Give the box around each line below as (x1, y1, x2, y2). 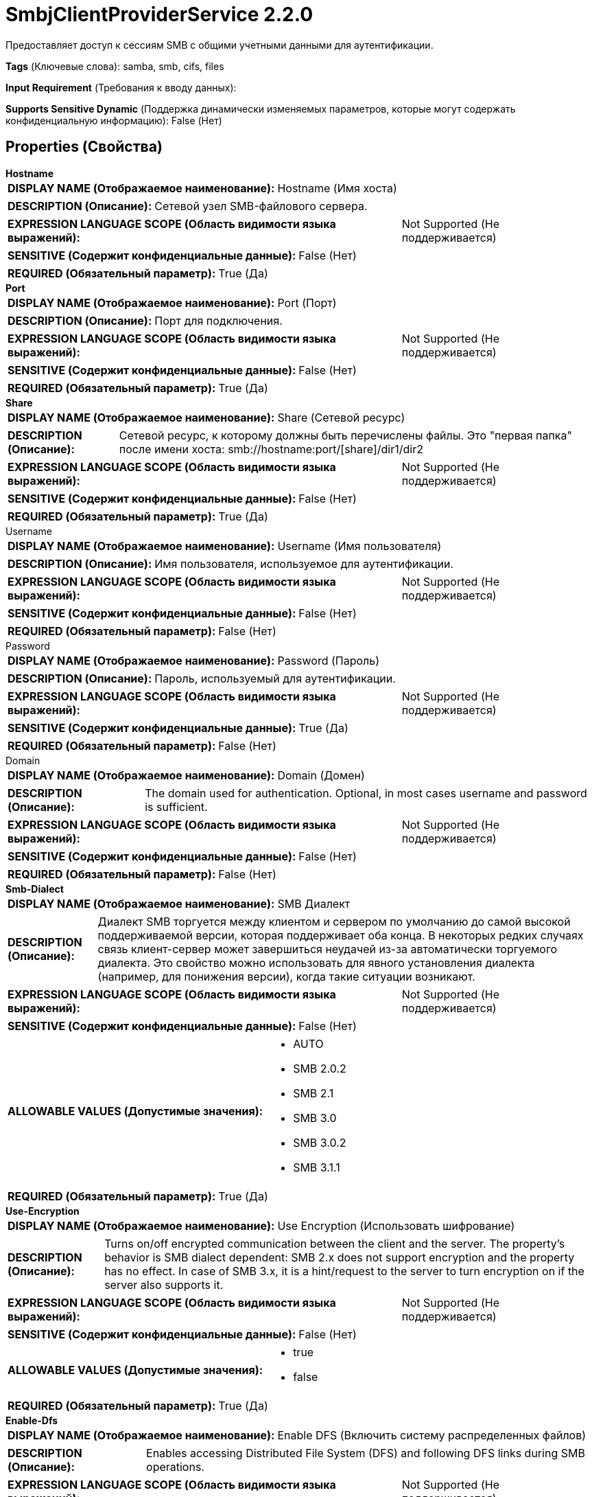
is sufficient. (145, 799, 208, 814)
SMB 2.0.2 (293, 1061, 346, 1075)
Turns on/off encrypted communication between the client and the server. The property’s (104, 1236, 565, 1250)
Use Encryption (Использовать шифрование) (277, 1218, 515, 1233)
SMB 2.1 (293, 1086, 334, 1100)
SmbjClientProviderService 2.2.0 (5, 3, 313, 26)
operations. (146, 1459, 204, 1474)
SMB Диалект (277, 896, 351, 911)
